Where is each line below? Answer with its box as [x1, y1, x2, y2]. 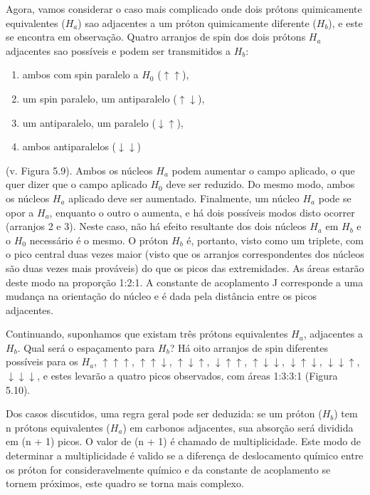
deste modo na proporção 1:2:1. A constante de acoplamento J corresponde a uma [6, 274, 364, 289]
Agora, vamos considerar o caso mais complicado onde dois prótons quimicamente [6, 1, 362, 16]
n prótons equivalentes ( [6, 420, 110, 434]
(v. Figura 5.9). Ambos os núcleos [6, 162, 153, 177]
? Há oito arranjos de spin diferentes [169, 340, 329, 355]
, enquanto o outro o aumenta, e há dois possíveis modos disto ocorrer [49, 204, 355, 219]
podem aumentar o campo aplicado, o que [171, 162, 355, 177]
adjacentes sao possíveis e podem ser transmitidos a [6, 43, 231, 58]
